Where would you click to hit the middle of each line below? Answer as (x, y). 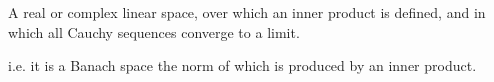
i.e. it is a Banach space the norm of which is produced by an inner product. (242, 65)
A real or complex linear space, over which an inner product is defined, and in (247, 12)
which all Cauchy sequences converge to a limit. (154, 31)
